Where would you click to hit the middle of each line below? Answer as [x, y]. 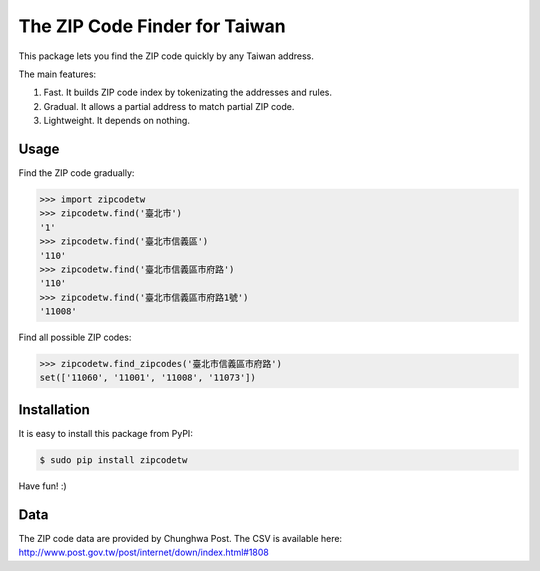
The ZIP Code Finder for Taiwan [152, 26]
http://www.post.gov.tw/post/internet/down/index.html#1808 [144, 552]
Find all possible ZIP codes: [75, 337]
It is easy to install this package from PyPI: [106, 433]
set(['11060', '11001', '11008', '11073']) [148, 378]
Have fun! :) [42, 486]
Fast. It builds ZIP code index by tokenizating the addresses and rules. [188, 92]
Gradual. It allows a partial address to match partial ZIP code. [169, 106]
